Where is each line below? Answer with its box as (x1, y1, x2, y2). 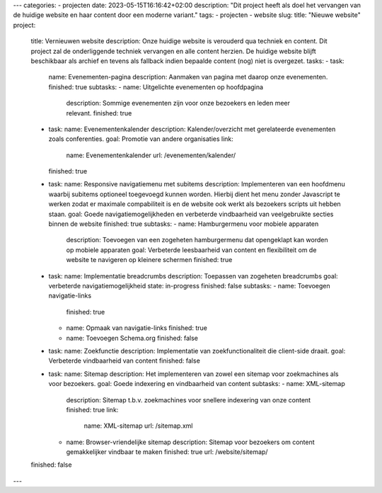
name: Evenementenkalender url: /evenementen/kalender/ (66, 151, 236, 159)
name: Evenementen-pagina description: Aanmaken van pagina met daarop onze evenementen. (48, 73, 328, 81)
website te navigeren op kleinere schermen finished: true (66, 256, 233, 264)
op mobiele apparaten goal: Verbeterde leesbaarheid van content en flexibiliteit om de (66, 245, 317, 254)
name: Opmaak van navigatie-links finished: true (66, 324, 208, 332)
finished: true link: (66, 405, 119, 414)
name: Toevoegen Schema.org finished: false (66, 334, 198, 342)
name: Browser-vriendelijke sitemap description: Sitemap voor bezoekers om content (66, 438, 315, 446)
